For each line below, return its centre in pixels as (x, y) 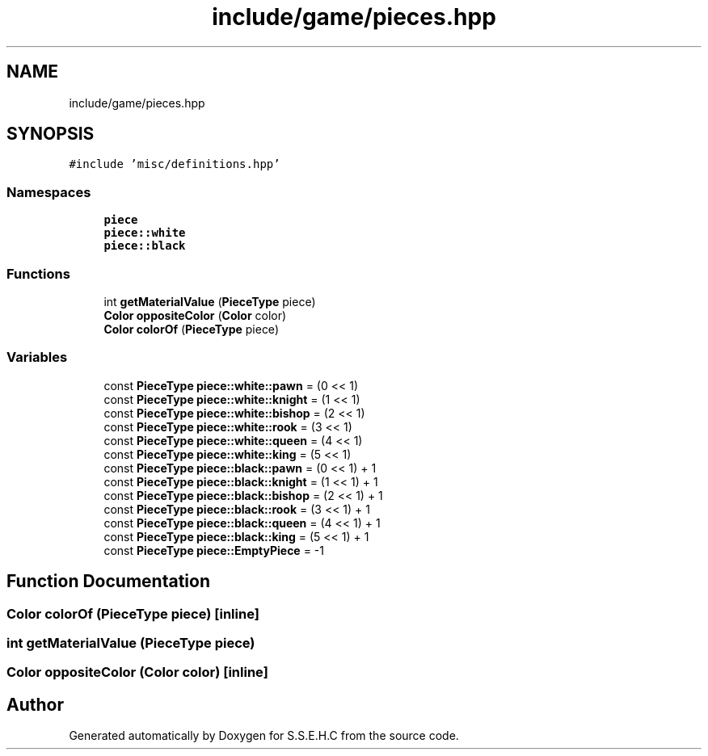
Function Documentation (108, 582)
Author (35, 704)
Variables (37, 357)
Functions (38, 273)
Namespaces (49, 192)
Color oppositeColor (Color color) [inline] (137, 672)
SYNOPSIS (51, 134)
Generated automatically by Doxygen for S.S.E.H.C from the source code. (264, 736)
